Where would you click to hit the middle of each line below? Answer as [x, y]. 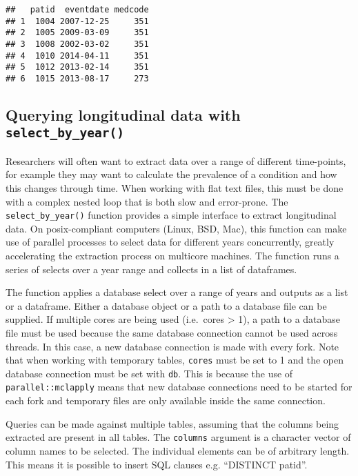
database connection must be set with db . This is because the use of [149, 373]
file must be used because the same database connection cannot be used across [172, 332]
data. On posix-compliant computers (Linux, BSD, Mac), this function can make [176, 228]
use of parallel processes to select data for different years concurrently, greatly [170, 242]
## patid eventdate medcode [77, 10]
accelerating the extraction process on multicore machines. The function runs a [172, 255]
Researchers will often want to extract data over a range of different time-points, [176, 160]
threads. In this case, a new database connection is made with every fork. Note [172, 346]
